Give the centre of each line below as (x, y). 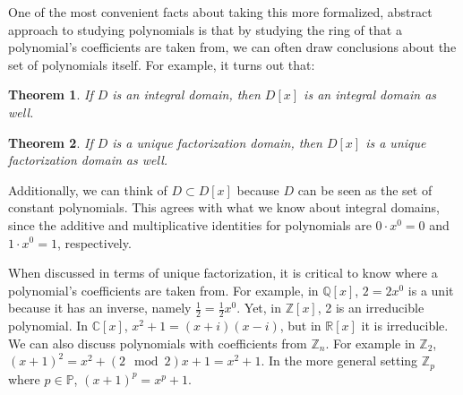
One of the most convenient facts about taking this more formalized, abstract (220, 12)
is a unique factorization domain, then (217, 142)
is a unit (431, 290)
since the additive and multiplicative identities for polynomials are (190, 224)
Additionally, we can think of (88, 189)
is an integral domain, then (186, 94)
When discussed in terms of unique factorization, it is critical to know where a (223, 273)
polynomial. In (48, 326)
